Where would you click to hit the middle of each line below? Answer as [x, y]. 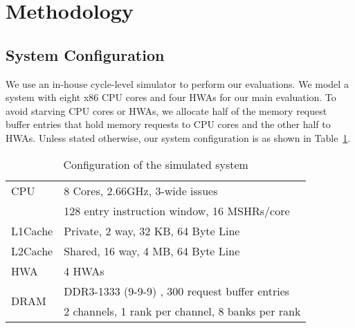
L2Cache [32, 250]
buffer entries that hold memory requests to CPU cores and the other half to [168, 124]
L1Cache [32, 230]
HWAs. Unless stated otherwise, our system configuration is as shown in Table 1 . [178, 137]
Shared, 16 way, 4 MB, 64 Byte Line [152, 250]
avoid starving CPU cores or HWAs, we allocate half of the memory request [166, 110]
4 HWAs [84, 271]
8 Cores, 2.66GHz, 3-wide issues [141, 190]
